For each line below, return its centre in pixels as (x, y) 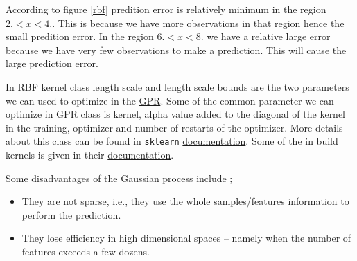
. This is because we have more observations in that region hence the (198, 22)
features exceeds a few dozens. (86, 251)
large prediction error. (52, 63)
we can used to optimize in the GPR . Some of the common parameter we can (170, 100)
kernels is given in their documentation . (90, 154)
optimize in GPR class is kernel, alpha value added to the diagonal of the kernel (176, 114)
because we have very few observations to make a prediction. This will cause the (176, 49)
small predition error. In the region (80, 36)
